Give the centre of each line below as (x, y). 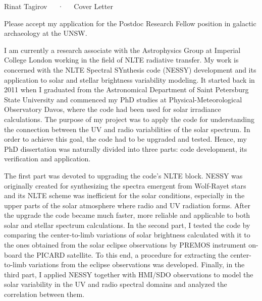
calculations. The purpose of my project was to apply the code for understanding (129, 119)
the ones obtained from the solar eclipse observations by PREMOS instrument (125, 245)
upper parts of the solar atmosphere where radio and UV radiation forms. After (127, 205)
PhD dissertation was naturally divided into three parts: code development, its (126, 148)
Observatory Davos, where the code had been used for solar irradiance (113, 109)
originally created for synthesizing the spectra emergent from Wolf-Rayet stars (125, 185)
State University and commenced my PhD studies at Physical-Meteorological (123, 99)
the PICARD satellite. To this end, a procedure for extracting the (126, 254)
